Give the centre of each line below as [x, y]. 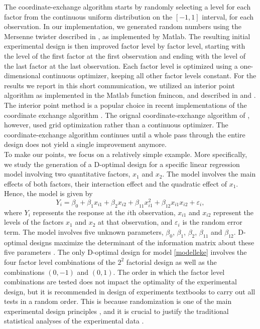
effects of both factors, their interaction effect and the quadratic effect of [115, 183]
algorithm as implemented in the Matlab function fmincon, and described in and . [130, 95]
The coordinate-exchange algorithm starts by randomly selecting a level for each [127, 7]
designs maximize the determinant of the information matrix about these [142, 242]
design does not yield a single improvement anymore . [85, 144]
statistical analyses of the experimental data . [74, 321]
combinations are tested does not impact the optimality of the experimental [120, 282]
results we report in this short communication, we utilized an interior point [119, 85]
